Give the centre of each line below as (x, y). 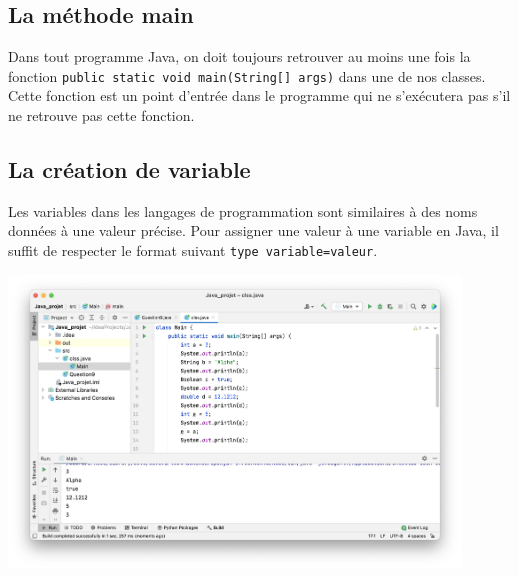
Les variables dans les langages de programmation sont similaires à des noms (243, 210)
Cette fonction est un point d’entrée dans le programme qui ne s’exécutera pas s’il (259, 95)
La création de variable (129, 169)
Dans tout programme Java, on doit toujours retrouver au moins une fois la (239, 56)
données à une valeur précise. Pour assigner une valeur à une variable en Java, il (253, 230)
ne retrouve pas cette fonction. (101, 115)
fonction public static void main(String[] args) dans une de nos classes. (247, 75)
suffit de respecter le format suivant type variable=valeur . (193, 250)
